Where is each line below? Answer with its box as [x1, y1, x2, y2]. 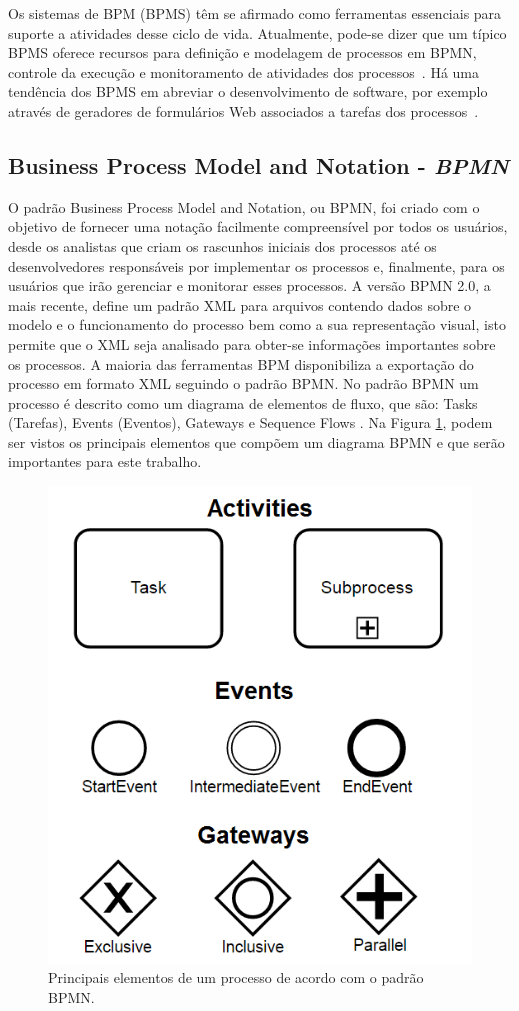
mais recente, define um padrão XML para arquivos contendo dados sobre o [8, 294, 472, 315]
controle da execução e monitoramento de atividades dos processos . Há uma [8, 61, 480, 82]
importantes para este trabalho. [8, 451, 202, 472]
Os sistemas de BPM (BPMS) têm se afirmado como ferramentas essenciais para [8, 3, 502, 23]
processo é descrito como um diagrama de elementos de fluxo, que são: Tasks [8, 392, 478, 413]
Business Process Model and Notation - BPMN [8, 149, 509, 180]
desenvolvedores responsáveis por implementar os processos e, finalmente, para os [8, 255, 505, 276]
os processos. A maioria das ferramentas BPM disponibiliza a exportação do [8, 353, 474, 374]
